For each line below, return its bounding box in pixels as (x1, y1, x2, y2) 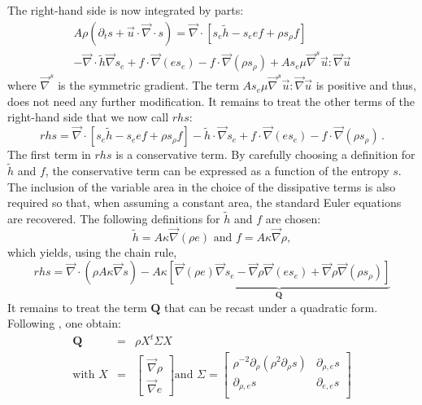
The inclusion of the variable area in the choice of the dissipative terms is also (7, 178, 396, 195)
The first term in (7, 146, 91, 163)
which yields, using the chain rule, (7, 243, 177, 260)
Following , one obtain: (7, 315, 121, 332)
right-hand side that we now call (7, 108, 169, 125)
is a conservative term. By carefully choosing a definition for (115, 146, 415, 163)
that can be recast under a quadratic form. (164, 298, 378, 315)
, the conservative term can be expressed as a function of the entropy (45, 161, 389, 178)
